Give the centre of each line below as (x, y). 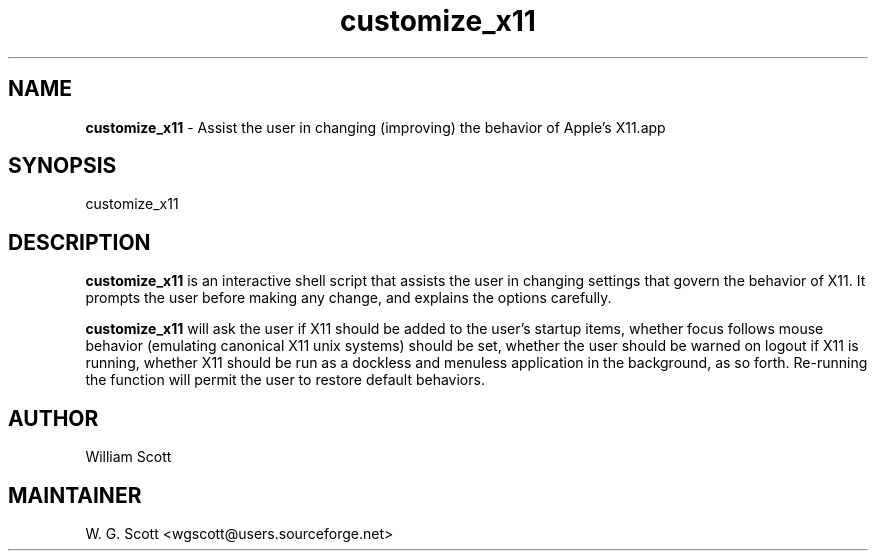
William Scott (128, 457)
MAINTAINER (75, 495)
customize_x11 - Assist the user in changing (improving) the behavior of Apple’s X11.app (375, 127)
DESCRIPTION (79, 242)
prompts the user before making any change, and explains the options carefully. (348, 298)
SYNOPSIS (62, 166)
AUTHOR (53, 418)
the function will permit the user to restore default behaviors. (285, 380)
